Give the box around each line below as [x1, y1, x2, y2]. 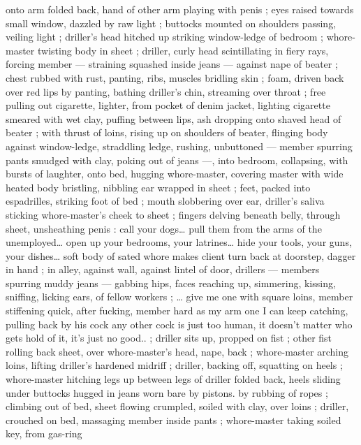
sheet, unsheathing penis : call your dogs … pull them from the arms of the [6, 221, 322, 235]
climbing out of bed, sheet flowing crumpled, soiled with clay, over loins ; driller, [6, 399, 349, 414]
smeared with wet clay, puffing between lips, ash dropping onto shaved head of [6, 111, 341, 126]
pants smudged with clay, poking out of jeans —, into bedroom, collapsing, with [6, 152, 348, 167]
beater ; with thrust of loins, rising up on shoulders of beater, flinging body [6, 125, 328, 140]
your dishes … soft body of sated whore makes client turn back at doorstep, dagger [6, 248, 356, 263]
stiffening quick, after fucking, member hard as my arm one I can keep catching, [6, 303, 348, 318]
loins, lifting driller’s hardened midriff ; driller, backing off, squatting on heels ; [6, 358, 343, 372]
